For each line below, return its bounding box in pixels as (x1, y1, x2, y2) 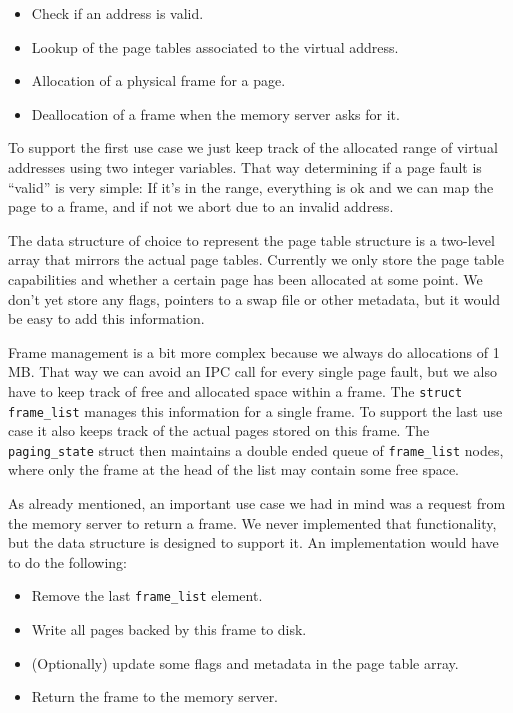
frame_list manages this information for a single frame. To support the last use (8, 400, 503, 421)
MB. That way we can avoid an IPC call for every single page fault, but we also (8, 361, 498, 382)
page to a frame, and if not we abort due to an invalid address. (8, 196, 394, 217)
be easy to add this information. (8, 308, 205, 329)
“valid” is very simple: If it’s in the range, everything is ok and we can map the (8, 176, 494, 197)
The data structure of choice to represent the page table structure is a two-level (8, 229, 495, 250)
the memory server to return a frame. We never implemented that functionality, (8, 512, 497, 533)
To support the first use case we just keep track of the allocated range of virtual (8, 137, 498, 158)
